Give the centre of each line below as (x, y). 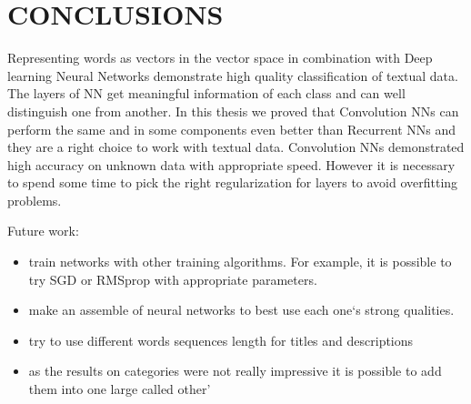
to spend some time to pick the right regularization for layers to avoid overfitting (233, 182)
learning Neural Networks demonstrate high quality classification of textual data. (233, 75)
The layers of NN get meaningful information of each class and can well (206, 93)
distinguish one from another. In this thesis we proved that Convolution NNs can (233, 111)
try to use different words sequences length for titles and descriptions (221, 340)
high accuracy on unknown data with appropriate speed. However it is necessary (231, 164)
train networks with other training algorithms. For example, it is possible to (240, 262)
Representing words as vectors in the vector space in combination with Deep (220, 58)
